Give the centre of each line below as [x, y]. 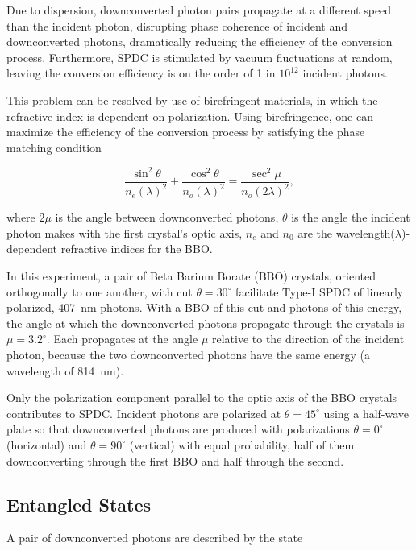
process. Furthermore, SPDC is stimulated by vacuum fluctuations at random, [200, 57]
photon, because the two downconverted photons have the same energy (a [188, 354]
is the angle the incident [351, 217]
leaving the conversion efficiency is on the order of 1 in [141, 73]
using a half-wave [366, 413]
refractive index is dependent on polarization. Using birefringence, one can [190, 116]
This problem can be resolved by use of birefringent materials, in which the [192, 99]
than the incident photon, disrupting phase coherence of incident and [177, 25]
